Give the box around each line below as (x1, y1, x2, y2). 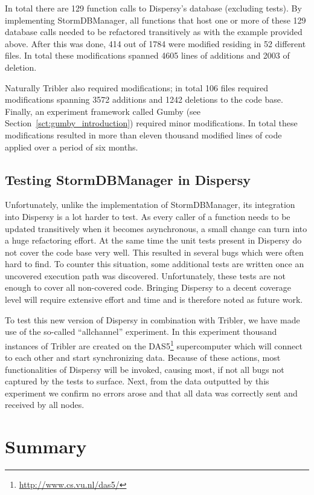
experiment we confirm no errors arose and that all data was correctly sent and (5, 386, 298, 399)
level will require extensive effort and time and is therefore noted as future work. (5, 293, 303, 306)
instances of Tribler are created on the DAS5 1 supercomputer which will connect (5, 337, 303, 352)
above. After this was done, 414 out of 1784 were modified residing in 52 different (5, 37, 306, 50)
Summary (5, 434, 87, 459)
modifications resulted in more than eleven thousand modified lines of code (5, 128, 282, 141)
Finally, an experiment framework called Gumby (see (5, 105, 201, 117)
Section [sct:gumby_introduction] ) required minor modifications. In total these (5, 117, 298, 129)
